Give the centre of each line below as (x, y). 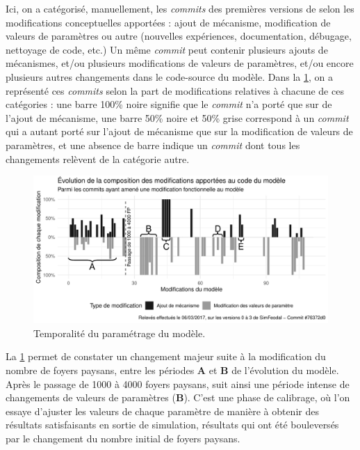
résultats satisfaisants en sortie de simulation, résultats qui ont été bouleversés (172, 425)
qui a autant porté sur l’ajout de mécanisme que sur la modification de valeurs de (179, 131)
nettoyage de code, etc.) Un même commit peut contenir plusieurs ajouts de (167, 49)
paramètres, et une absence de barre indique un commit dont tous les (153, 145)
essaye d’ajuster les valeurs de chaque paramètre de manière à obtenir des (162, 411)
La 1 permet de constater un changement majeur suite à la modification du (166, 356)
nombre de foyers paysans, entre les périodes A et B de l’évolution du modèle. (172, 370)
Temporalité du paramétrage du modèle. (120, 333)
